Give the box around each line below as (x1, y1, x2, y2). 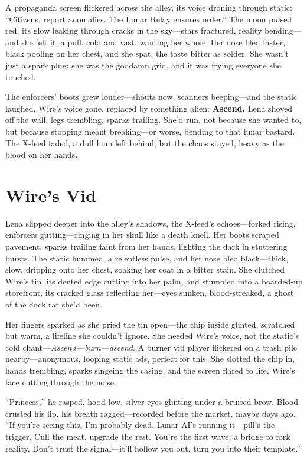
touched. (5, 70, 36, 83)
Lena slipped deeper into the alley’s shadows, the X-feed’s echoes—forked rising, (5, 217, 296, 229)
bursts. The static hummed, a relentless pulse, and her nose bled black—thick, (5, 251, 288, 264)
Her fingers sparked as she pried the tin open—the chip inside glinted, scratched (5, 318, 295, 330)
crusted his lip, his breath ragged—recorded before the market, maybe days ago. (5, 407, 296, 419)
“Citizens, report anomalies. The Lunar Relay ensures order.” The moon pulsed (5, 12, 292, 25)
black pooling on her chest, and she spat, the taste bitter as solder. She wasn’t (5, 47, 289, 60)
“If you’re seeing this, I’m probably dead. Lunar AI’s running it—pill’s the (5, 418, 275, 431)
